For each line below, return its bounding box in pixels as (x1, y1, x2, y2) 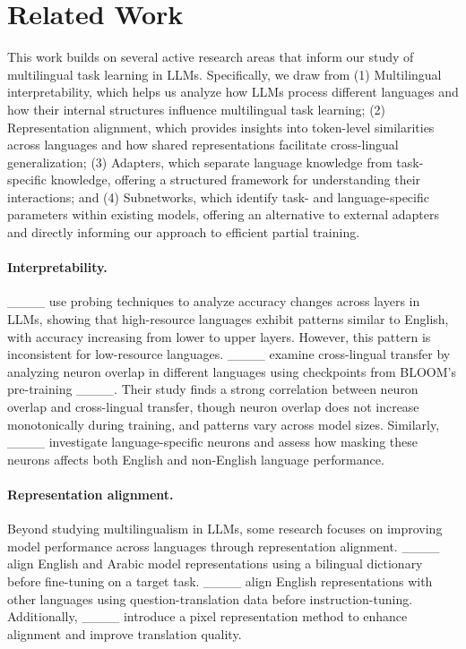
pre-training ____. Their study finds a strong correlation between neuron (7, 380, 419, 398)
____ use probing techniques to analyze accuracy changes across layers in (7, 292, 420, 311)
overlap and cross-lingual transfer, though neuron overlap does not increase (7, 397, 419, 416)
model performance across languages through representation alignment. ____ (7, 536, 440, 555)
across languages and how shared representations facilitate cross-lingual (7, 135, 399, 154)
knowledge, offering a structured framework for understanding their (50, 170, 421, 189)
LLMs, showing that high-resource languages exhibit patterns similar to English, (7, 310, 449, 329)
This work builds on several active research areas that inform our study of (7, 47, 414, 66)
